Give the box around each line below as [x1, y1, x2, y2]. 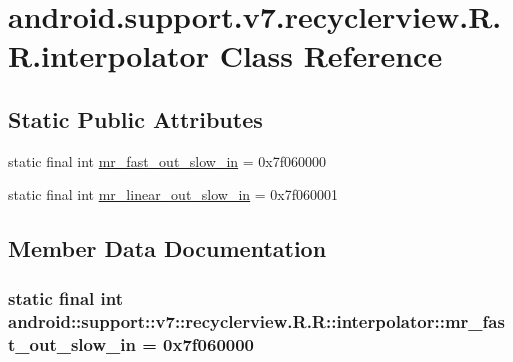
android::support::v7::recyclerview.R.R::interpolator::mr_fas [8, 308, 505, 333]
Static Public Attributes [8, 103, 263, 134]
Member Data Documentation [8, 233, 327, 264]
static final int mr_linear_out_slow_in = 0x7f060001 [8, 184, 339, 205]
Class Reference [219, 35, 443, 76]
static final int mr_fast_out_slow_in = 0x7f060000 [8, 150, 327, 171]
